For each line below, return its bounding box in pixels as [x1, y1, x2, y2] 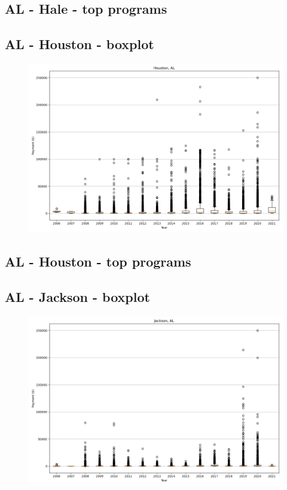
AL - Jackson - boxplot [5, 288, 150, 306]
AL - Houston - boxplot [5, 35, 154, 53]
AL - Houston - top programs [5, 252, 191, 271]
